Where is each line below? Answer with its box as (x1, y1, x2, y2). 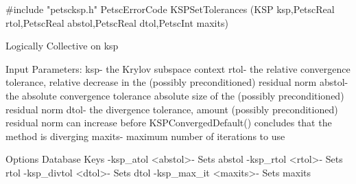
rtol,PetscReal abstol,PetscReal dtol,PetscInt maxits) (5, 15, 228, 30)
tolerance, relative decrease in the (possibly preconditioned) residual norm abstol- (5, 75, 348, 89)
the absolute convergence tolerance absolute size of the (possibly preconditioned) (5, 88, 344, 102)
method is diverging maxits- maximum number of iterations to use (5, 128, 285, 143)
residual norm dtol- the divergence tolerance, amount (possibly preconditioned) (5, 102, 338, 116)
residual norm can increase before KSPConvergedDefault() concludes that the (5, 115, 332, 130)
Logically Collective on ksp (5, 38, 119, 53)
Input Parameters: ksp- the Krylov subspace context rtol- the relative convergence (5, 61, 351, 76)
